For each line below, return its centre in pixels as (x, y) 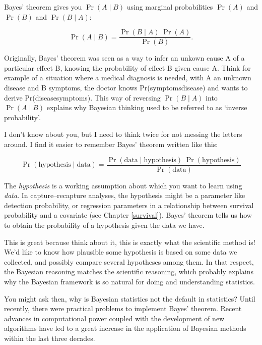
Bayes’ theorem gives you (43, 7)
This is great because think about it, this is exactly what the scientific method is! (130, 242)
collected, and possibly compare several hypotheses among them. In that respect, (129, 261)
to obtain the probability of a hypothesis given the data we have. (104, 225)
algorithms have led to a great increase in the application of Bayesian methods (125, 328)
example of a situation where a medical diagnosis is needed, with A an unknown (128, 78)
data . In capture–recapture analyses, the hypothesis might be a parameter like (125, 195)
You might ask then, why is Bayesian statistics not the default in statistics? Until (130, 298)
